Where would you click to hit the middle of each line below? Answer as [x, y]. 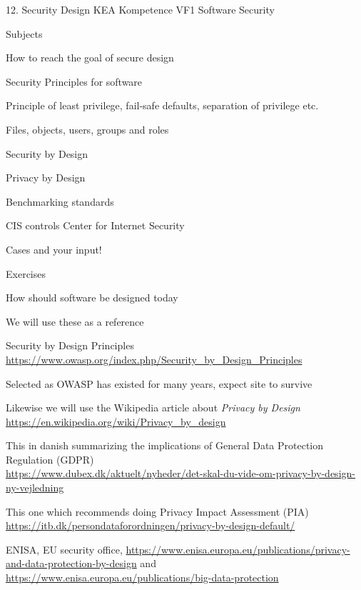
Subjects [24, 33]
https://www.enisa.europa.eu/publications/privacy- [238, 549]
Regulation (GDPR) [50, 459]
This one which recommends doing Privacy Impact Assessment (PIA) [157, 511]
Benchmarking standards [60, 201]
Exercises [26, 273]
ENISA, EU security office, [64, 549]
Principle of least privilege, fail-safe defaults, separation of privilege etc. [162, 105]
